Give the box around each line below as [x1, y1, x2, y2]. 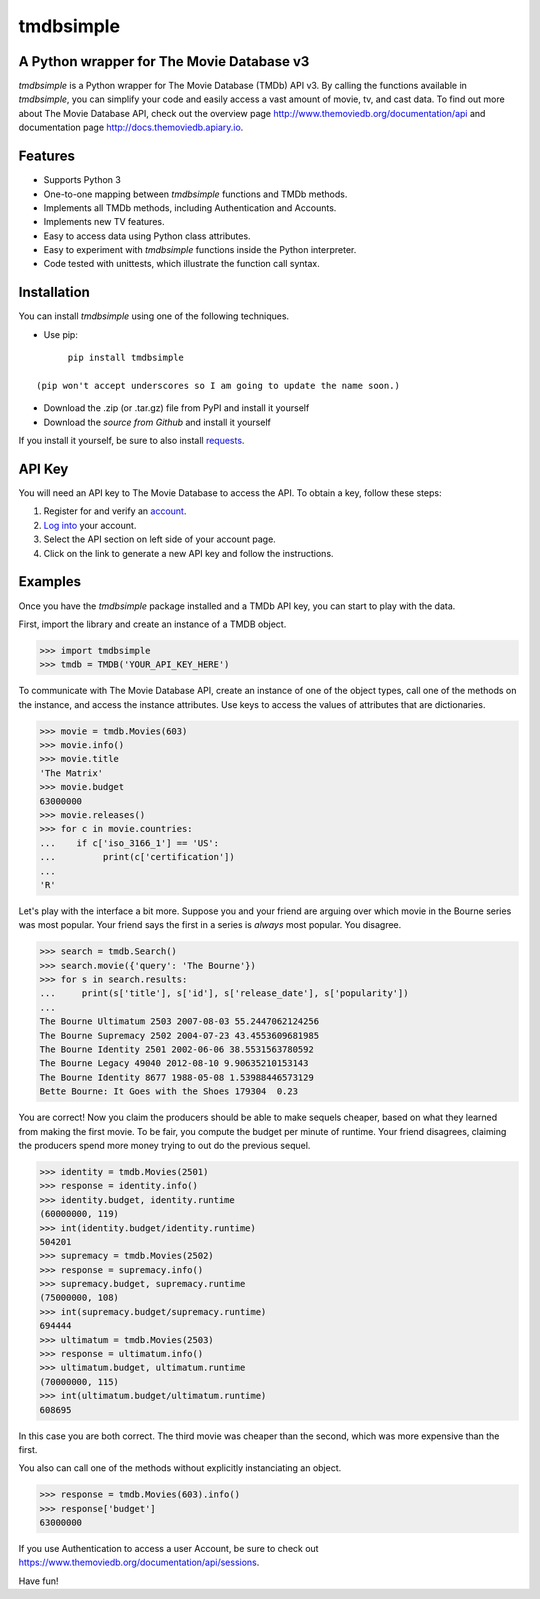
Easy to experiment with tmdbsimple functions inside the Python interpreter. [43, 244, 357, 256]
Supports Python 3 [43, 174, 122, 186]
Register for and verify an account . [43, 505, 187, 517]
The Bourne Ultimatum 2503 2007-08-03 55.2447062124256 [39, 1016, 320, 1027]
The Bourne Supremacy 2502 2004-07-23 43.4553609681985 [39, 1030, 320, 1041]
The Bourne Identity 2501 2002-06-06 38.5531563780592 [39, 1044, 314, 1055]
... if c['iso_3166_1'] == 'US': [39, 837, 220, 849]
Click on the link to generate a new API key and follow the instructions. [43, 547, 334, 559]
